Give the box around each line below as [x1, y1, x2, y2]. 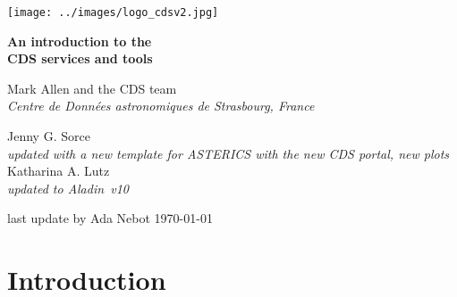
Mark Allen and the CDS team [7, 78, 177, 97]
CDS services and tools [7, 49, 153, 68]
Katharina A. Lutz [7, 161, 110, 180]
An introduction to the [7, 31, 152, 50]
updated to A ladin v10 [7, 178, 129, 197]
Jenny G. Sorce [7, 127, 90, 145]
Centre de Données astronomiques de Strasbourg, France [7, 96, 315, 115]
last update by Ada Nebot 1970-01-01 [7, 209, 213, 227]
